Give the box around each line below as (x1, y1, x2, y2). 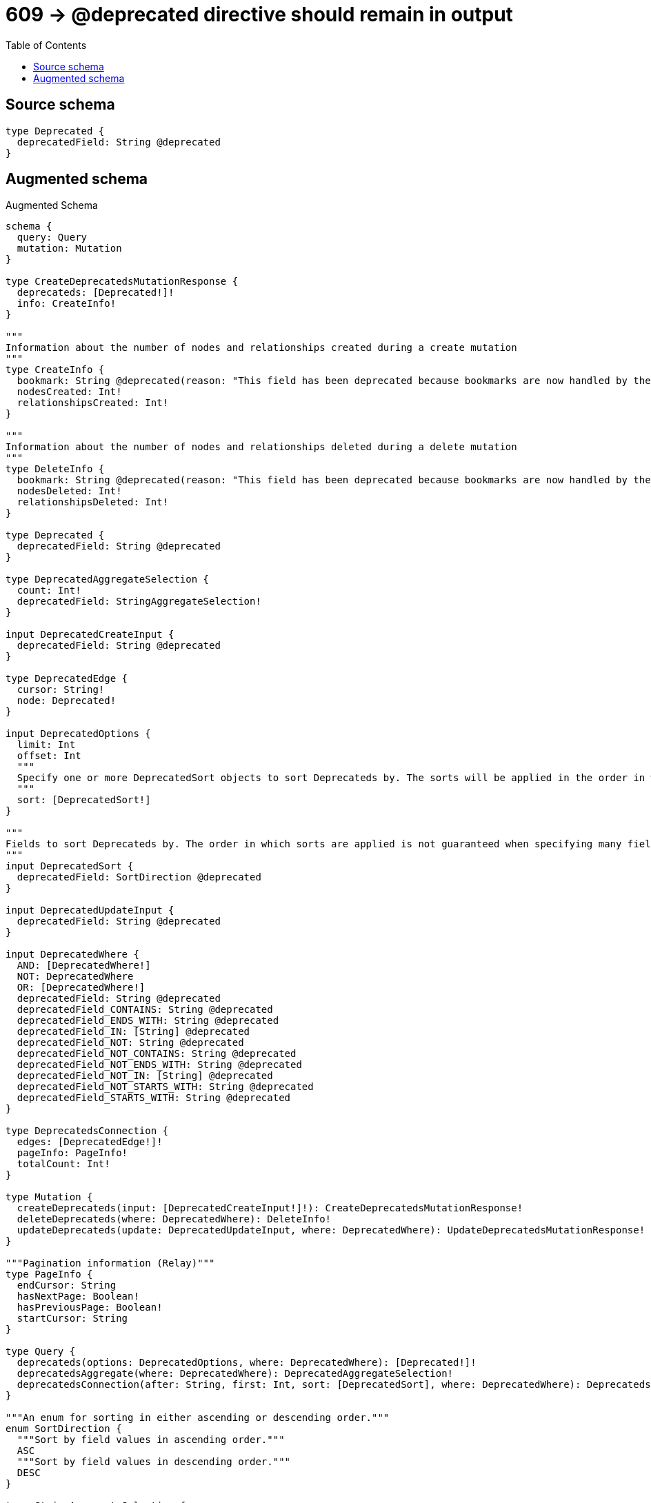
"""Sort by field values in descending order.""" (17, 1456, 291, 1468)
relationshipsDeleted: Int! (17, 496, 169, 508)
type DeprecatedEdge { (6, 673, 128, 685)
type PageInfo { (6, 1269, 93, 1280)
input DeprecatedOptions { (6, 728, 151, 740)
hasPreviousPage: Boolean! (17, 1302, 163, 1313)
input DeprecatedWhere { (6, 949, 139, 960)
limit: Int (17, 739, 76, 751)
